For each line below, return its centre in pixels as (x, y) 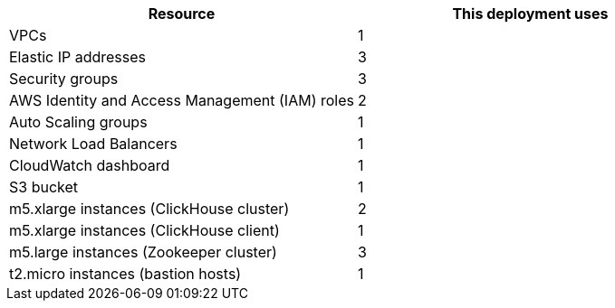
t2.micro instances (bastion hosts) (125, 274)
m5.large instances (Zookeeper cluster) (143, 252)
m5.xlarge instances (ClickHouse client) (144, 230)
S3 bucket (44, 187)
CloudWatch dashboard (90, 165)
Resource (182, 14)
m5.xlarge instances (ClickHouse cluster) (149, 209)
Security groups (64, 79)
